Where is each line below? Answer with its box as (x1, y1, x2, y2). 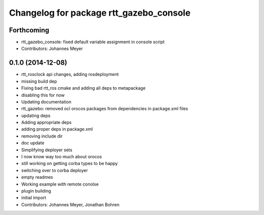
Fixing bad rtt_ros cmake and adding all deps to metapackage (21, 85, 146, 91)
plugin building (21, 188, 51, 193)
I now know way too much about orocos (21, 154, 102, 160)
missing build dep (21, 78, 57, 84)
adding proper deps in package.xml (21, 126, 93, 132)
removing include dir (21, 133, 63, 139)
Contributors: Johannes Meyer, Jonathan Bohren (21, 201, 120, 208)
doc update (21, 140, 44, 146)
